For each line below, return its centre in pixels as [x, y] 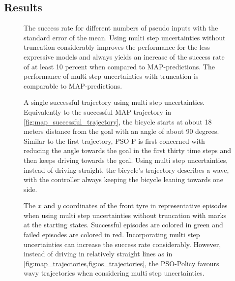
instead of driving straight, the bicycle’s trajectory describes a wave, [126, 170]
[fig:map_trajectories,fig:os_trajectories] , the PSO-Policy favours [121, 263]
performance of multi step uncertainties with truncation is [111, 76]
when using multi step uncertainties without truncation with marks [125, 215]
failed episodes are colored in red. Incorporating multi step [112, 234]
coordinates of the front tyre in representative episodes [145, 205]
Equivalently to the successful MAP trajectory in [98, 111]
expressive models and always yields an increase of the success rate [124, 56]
